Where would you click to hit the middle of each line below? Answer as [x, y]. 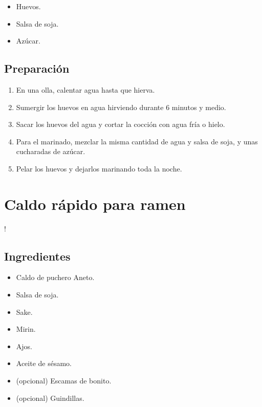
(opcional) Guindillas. [50, 398]
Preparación [37, 68]
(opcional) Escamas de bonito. [64, 381]
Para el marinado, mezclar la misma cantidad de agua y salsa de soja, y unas [137, 141]
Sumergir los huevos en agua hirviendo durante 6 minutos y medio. [121, 107]
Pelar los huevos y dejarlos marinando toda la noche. [99, 168]
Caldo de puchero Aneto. [55, 277]
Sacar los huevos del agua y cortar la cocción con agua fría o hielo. [121, 124]
